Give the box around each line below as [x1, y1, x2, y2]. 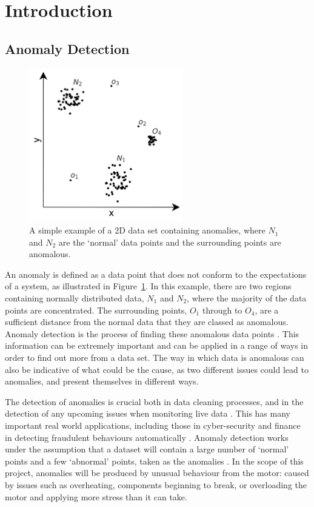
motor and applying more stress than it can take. [5, 490, 187, 503]
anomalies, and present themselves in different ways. [5, 375, 199, 388]
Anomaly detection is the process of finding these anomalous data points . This [5, 327, 299, 340]
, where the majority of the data [187, 292, 307, 304]
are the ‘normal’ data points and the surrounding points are [58, 235, 281, 248]
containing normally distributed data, [5, 292, 144, 304]
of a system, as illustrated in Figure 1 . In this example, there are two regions [5, 280, 292, 292]
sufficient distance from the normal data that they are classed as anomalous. [5, 315, 289, 328]
